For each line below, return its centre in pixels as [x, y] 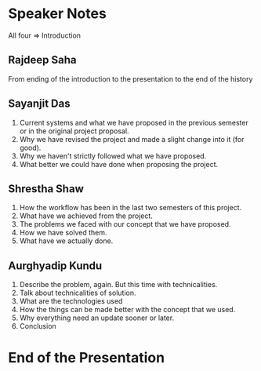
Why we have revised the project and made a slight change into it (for [132, 139]
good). [30, 147]
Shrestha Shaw [46, 189]
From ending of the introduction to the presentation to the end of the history [130, 78]
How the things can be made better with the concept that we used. [127, 310]
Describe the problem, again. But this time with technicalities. [118, 285]
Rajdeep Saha [42, 60]
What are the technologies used [71, 301]
